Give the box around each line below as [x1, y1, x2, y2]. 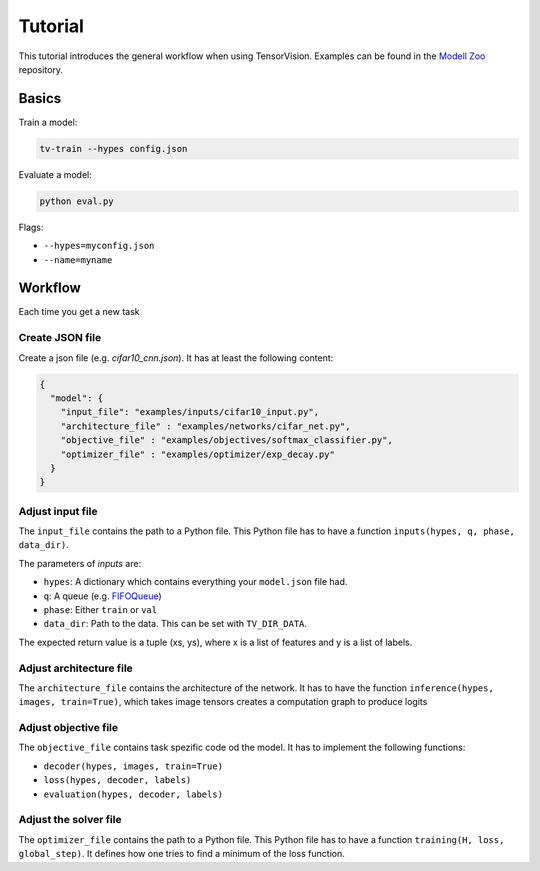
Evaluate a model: [18, 168, 92, 180]
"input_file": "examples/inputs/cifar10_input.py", [60, 406, 320, 418]
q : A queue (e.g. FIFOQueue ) [43, 590, 162, 602]
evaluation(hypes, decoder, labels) [43, 788, 224, 800]
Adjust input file [18, 504, 99, 518]
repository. [18, 63, 64, 75]
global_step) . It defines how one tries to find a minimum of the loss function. [18, 848, 345, 860]
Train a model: [18, 116, 78, 128]
